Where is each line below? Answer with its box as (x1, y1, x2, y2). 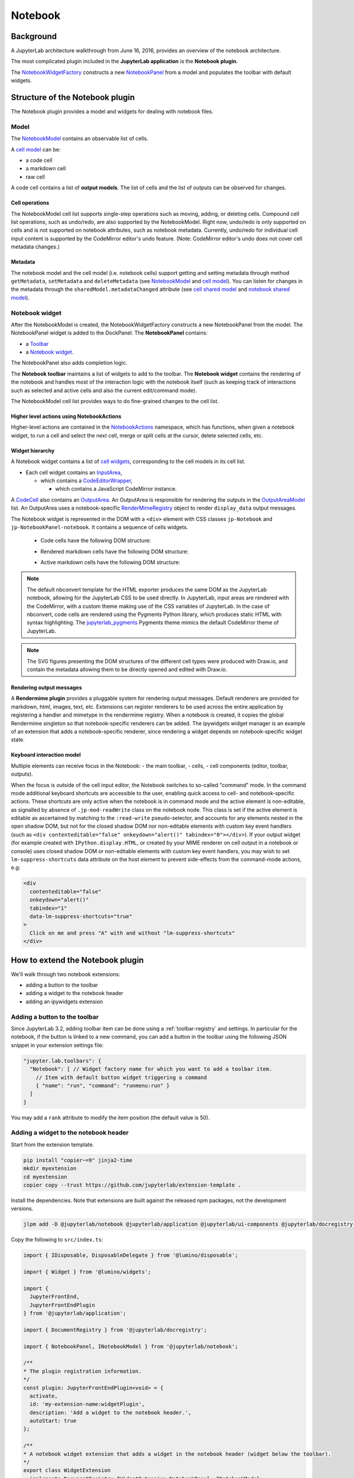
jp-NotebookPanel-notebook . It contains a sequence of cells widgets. (11, 523, 188, 530)
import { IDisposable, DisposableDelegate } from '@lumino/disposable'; (23, 1252, 238, 1259)
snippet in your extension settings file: (11, 1041, 104, 1049)
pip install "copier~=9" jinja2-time (23, 1156, 133, 1163)
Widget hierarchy (11, 447, 55, 454)
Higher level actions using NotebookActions (11, 413, 122, 420)
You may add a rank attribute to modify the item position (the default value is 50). (11, 1114, 210, 1121)
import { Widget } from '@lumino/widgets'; (23, 1269, 152, 1275)
